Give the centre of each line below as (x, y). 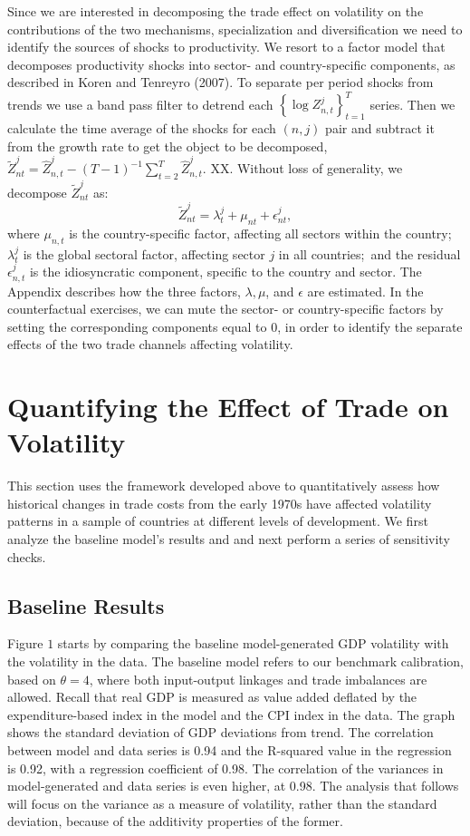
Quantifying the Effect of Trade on (228, 407)
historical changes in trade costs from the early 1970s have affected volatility (220, 503)
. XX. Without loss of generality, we (302, 168)
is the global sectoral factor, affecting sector (144, 253)
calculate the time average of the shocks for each (142, 128)
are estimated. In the (365, 291)
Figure (25, 643)
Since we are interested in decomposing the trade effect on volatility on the (216, 11)
